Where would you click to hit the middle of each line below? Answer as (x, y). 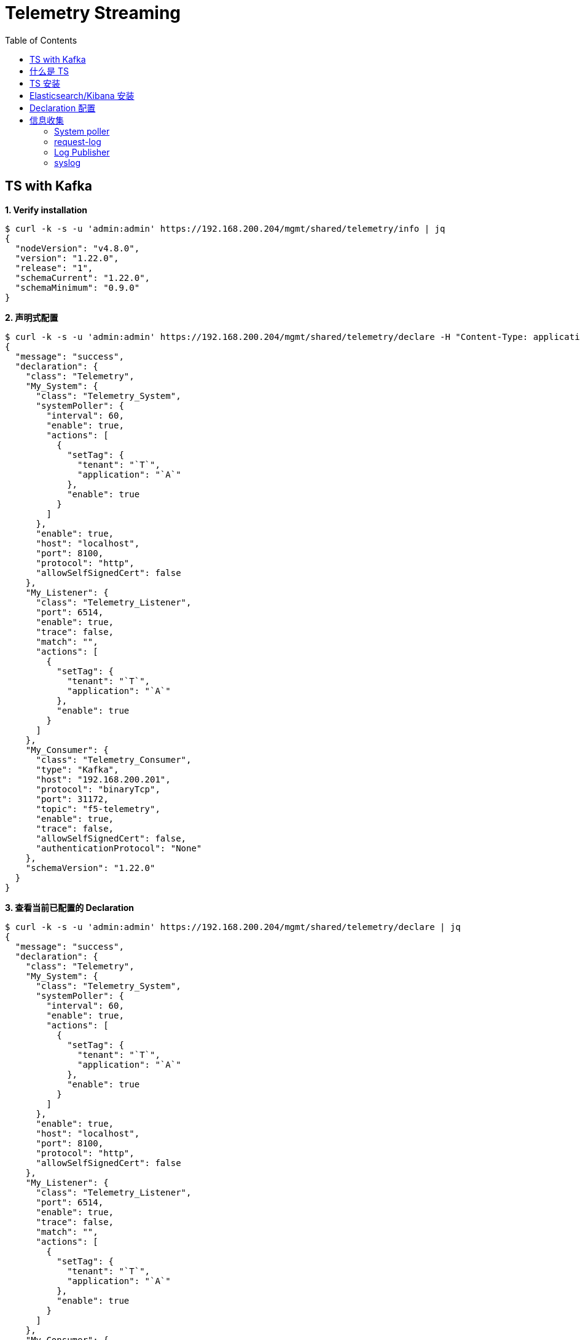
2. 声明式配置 (32, 317)
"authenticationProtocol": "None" (119, 848)
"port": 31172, (72, 799)
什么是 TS (49, 71)
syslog (68, 162)
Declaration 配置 (63, 108)
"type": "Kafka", (77, 769)
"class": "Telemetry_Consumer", (114, 759)
